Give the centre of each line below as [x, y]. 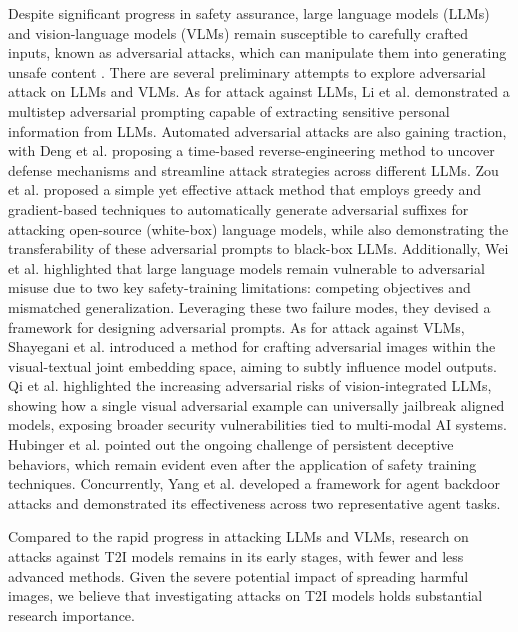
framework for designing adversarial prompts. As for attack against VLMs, [236, 326]
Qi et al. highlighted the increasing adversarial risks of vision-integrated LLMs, [250, 385]
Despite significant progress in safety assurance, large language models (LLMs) [249, 13]
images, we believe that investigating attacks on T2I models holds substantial [245, 595]
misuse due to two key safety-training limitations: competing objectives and [239, 287]
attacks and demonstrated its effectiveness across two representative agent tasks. [254, 502]
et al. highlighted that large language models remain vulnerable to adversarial [246, 267]
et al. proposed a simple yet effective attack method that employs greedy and [245, 189]
